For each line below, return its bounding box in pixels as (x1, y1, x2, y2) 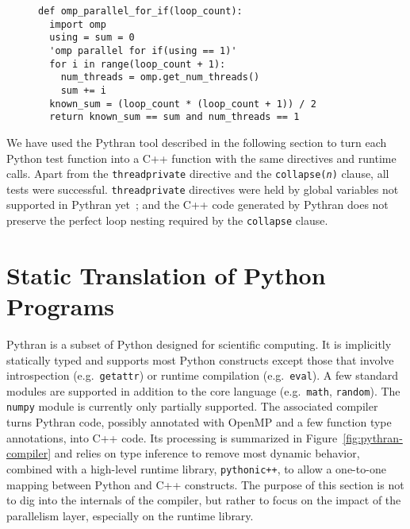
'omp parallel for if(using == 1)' (49, 44, 237, 56)
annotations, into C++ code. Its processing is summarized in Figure (6, 429, 338, 446)
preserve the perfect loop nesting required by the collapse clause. (6, 212, 328, 228)
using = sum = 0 (49, 32, 135, 44)
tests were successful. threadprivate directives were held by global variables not (6, 180, 399, 197)
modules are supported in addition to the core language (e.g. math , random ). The (6, 382, 400, 399)
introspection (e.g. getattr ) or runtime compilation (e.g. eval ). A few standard (6, 367, 399, 384)
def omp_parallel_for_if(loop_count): (38, 6, 243, 17)
